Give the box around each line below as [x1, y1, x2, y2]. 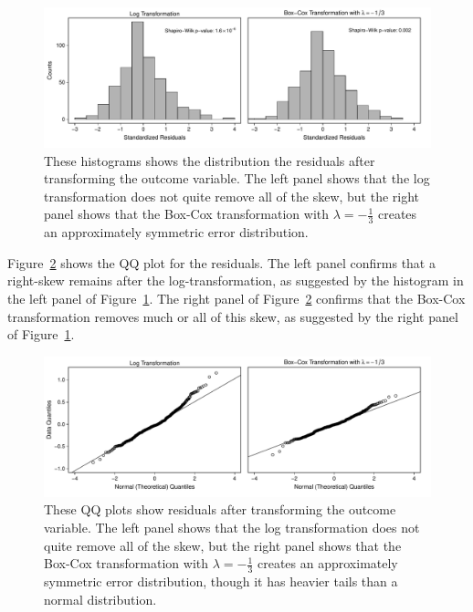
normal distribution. [44, 589, 157, 608]
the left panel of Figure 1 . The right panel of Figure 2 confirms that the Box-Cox [7, 289, 466, 308]
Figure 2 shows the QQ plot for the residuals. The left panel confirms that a [7, 253, 436, 272]
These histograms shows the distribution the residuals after [44, 150, 375, 170]
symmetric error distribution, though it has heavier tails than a [44, 572, 398, 591]
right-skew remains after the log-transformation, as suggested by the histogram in [7, 271, 464, 290]
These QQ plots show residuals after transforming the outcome [44, 500, 396, 519]
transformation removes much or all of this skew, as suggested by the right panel [7, 306, 458, 326]
